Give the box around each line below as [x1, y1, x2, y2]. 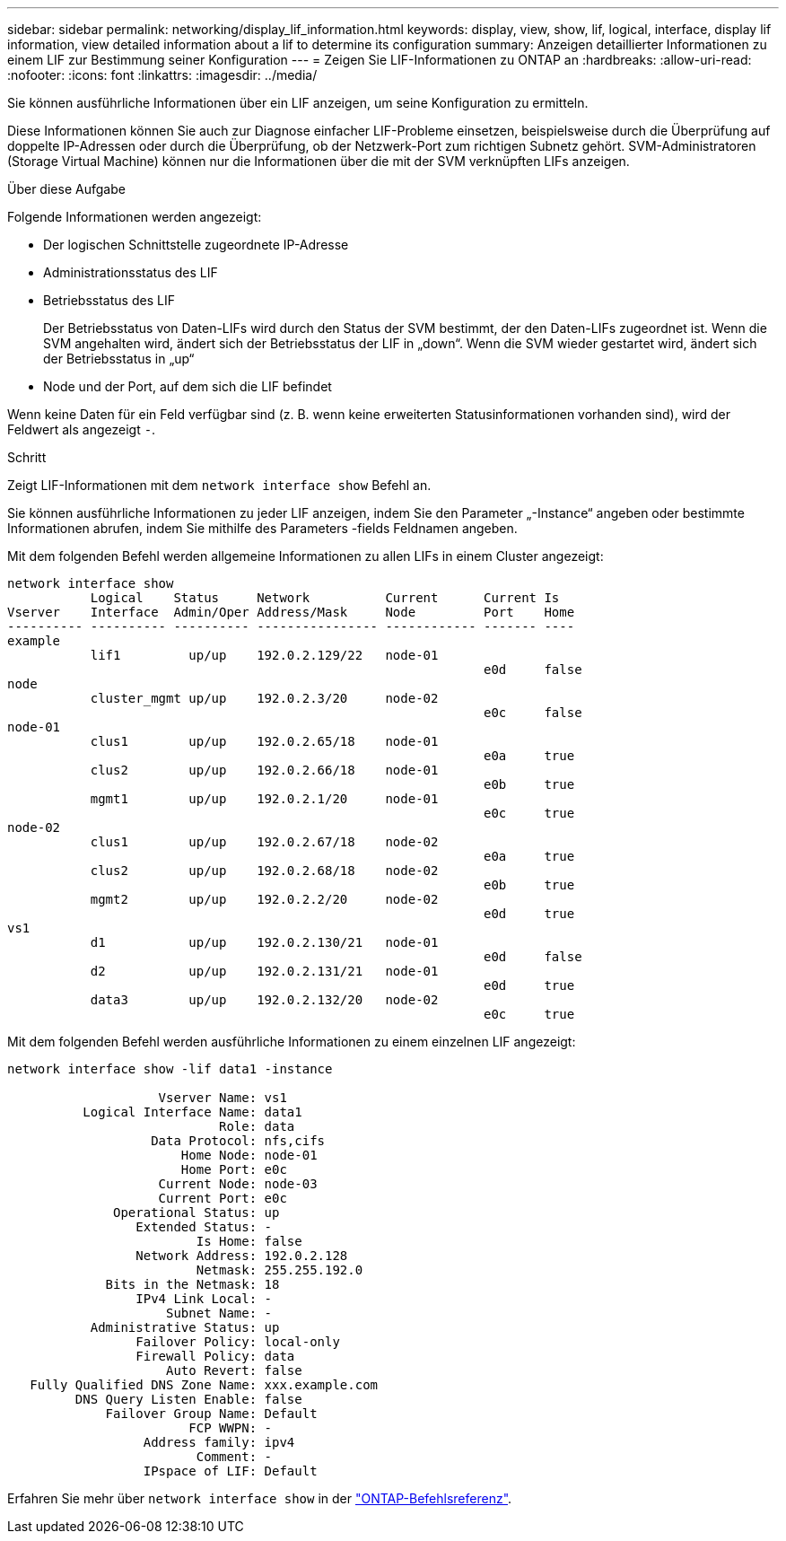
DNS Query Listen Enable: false [74, 1392, 302, 1406]
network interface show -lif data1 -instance [7, 1062, 333, 1076]
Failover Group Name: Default [105, 1406, 318, 1421]
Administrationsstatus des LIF [43, 265, 218, 280]
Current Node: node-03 [158, 1177, 318, 1191]
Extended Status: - [135, 1220, 273, 1234]
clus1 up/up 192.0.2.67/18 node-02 [90, 835, 439, 849]
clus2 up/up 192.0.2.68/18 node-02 [90, 863, 439, 878]
